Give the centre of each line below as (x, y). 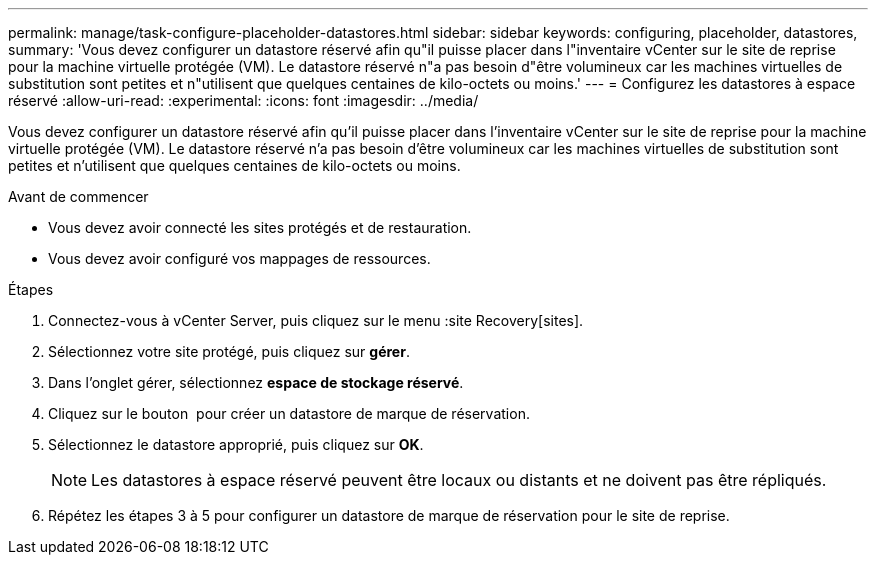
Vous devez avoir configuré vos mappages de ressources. (239, 258)
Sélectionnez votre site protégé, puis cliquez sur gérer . (229, 351)
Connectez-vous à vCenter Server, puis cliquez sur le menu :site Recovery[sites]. (316, 320)
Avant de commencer (78, 196)
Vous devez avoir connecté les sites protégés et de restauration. (260, 227)
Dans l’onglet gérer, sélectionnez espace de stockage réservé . (256, 382)
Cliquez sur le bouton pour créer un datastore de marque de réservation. (289, 413)
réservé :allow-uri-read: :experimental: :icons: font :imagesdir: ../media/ (243, 100)
